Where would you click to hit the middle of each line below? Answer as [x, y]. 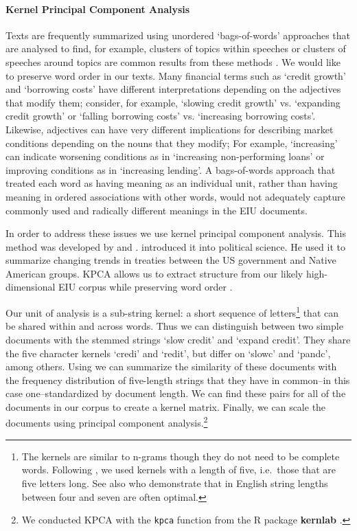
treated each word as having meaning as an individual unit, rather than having [172, 183]
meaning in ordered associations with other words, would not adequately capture [175, 196]
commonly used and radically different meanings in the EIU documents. [157, 210]
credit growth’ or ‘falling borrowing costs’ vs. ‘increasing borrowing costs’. [161, 116]
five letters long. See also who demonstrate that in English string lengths [175, 483]
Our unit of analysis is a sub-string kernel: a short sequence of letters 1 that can [172, 312]
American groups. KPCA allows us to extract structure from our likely [154, 273]
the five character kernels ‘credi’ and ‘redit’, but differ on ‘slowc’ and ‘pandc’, [168, 353]
